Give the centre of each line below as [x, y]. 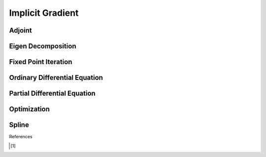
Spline [19, 125]
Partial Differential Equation [52, 94]
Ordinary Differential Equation [56, 78]
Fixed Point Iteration [41, 62]
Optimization [30, 109]
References [21, 137]
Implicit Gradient [44, 13]
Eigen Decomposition [43, 46]
